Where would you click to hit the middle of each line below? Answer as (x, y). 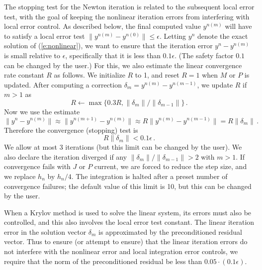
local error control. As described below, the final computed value (102, 26)
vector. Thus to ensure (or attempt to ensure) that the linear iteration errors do (126, 241)
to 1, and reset (157, 75)
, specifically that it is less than (113, 55)
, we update (215, 84)
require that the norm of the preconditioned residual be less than (103, 261)
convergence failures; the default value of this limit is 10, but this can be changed (128, 186)
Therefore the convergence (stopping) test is (71, 130)
